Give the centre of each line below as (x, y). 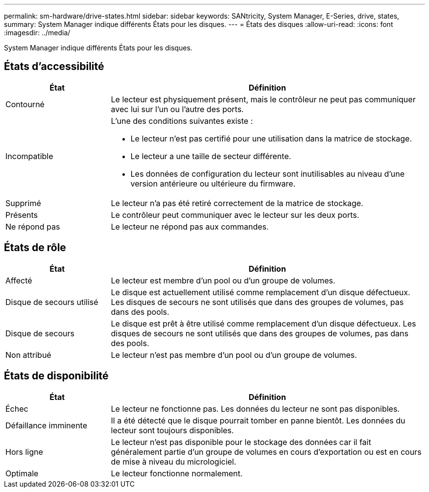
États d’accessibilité (54, 67)
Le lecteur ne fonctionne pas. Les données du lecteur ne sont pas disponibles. (255, 409)
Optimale (22, 473)
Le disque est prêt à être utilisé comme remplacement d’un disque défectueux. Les (263, 323)
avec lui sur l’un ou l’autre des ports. (177, 109)
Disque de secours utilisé (52, 302)
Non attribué (28, 355)
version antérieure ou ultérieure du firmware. (213, 183)
